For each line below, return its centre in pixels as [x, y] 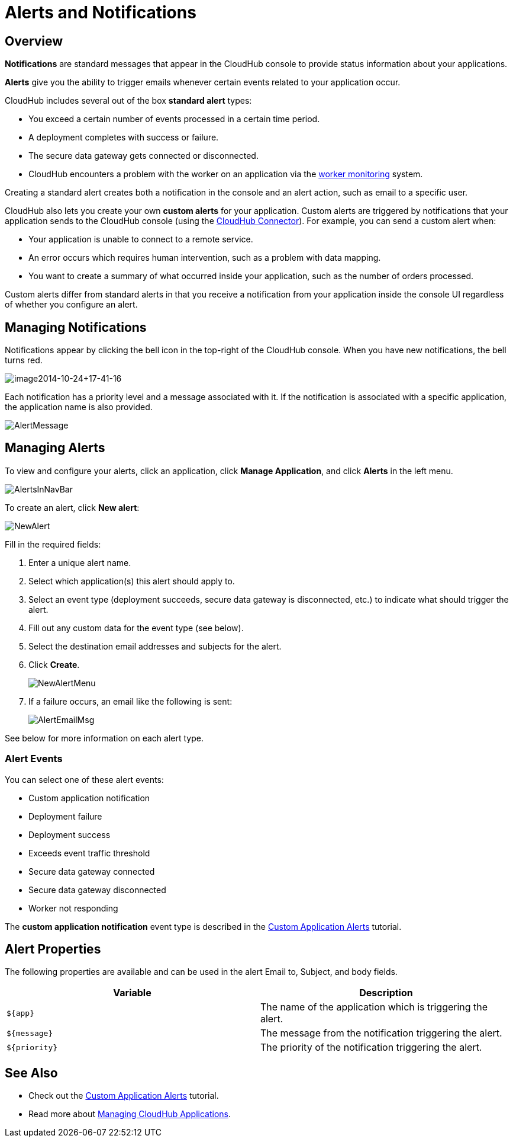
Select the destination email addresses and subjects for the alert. [155, 646]
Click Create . [54, 664]
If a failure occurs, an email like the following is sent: [130, 701]
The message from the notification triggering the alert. [381, 1033]
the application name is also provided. [79, 407]
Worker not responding [73, 908]
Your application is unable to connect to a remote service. [141, 239]
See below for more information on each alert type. [104, 738]
